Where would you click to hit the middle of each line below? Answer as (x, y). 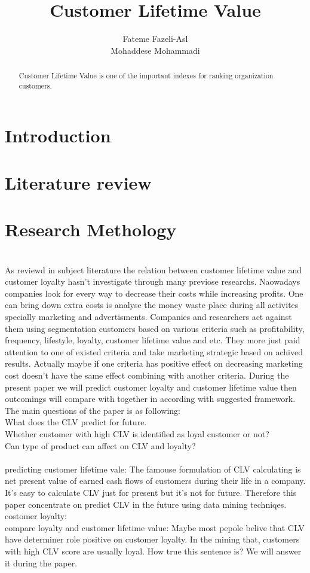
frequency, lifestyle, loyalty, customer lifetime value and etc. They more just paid (153, 340)
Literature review (78, 182)
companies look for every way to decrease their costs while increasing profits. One (154, 293)
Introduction (58, 135)
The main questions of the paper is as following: (93, 410)
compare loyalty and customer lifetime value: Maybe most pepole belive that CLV (155, 527)
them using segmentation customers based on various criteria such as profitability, (155, 328)
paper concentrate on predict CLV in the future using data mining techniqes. (146, 504)
